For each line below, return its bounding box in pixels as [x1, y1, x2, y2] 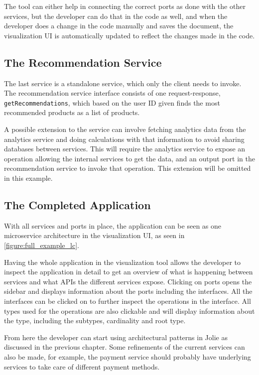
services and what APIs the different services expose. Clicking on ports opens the [4, 276, 252, 286]
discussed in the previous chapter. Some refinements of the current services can [4, 342, 245, 352]
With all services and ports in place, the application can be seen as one [4, 220, 222, 231]
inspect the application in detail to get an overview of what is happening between [4, 266, 253, 277]
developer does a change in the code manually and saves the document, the [4, 20, 234, 31]
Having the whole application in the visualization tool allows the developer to [4, 256, 241, 267]
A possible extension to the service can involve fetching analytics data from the [4, 124, 246, 134]
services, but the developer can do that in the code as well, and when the [4, 10, 228, 21]
